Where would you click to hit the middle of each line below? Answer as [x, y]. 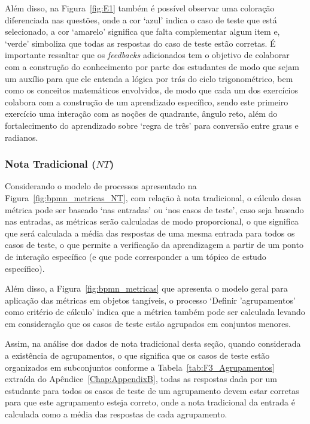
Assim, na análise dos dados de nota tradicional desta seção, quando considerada [153, 343]
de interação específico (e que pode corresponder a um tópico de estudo [136, 256]
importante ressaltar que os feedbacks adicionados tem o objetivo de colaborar [147, 55]
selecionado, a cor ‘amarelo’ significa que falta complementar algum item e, [142, 31]
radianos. [22, 137]
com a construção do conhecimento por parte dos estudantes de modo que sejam [152, 66]
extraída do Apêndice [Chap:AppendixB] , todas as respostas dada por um [141, 379]
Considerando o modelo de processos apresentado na [101, 186]
